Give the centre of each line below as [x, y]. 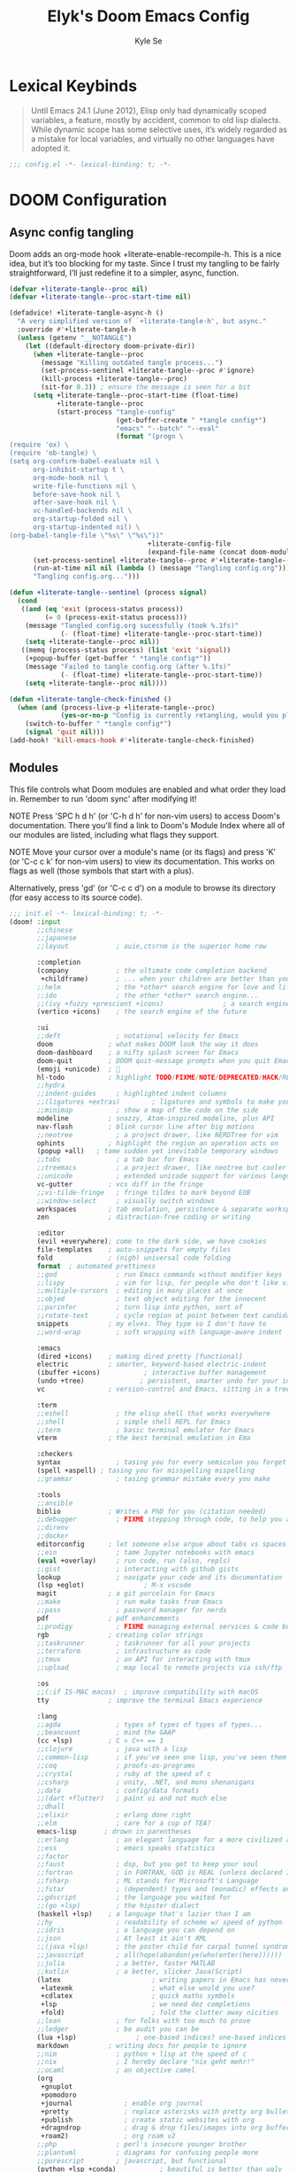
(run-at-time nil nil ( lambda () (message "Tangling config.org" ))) [161, 569]
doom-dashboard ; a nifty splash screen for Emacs [138, 1052]
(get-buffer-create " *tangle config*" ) [191, 420]
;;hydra [51, 1086]
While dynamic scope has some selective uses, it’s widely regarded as [159, 129]
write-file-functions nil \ [84, 486]
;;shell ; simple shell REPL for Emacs [134, 1422]
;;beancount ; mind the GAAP [106, 1733]
